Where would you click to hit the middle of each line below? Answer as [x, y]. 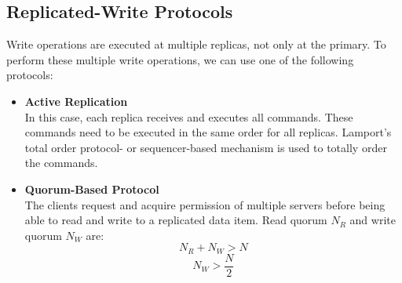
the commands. [61, 163]
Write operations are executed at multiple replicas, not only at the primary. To [196, 44]
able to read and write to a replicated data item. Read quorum [176, 220]
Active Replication [76, 101]
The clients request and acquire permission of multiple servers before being [205, 204]
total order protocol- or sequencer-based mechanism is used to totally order [206, 147]
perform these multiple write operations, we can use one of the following [180, 59]
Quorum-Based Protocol [92, 189]
